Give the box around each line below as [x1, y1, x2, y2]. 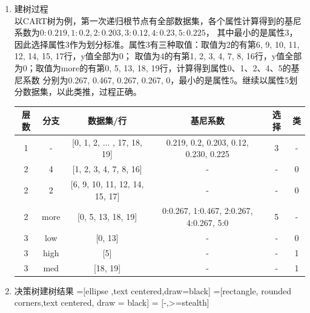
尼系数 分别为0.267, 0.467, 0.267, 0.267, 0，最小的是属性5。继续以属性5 [14, 73, 289, 86]
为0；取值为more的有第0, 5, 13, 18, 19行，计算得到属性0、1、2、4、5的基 [14, 61, 300, 74]
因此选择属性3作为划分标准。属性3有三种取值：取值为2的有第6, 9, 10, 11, [14, 37, 300, 50]
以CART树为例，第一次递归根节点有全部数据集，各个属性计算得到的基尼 [14, 14, 302, 27]
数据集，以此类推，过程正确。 [22, 85, 142, 98]
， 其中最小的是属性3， [205, 26, 298, 39]
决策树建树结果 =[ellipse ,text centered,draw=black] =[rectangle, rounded [14, 284, 291, 297]
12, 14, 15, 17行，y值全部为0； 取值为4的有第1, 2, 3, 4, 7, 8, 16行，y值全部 [14, 50, 302, 62]
